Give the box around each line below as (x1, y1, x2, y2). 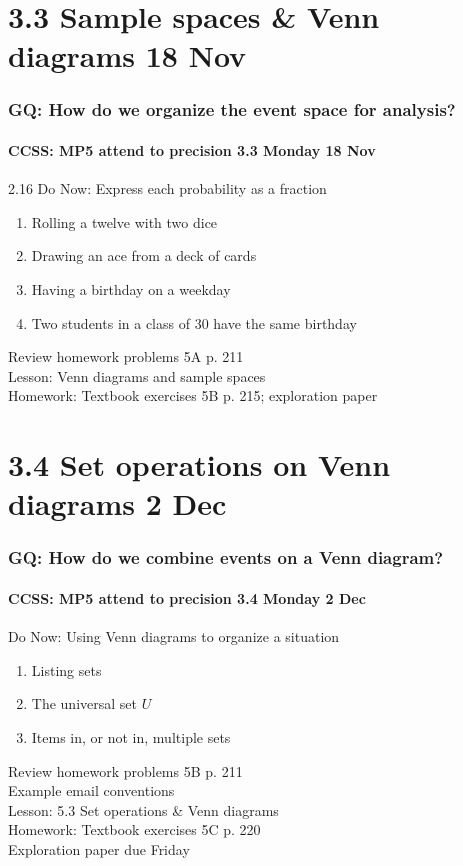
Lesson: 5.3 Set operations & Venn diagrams (8, 799, 279, 820)
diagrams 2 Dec (8, 483, 227, 524)
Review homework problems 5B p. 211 (8, 760, 243, 781)
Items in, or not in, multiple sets (31, 726, 231, 747)
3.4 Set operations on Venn (8, 444, 391, 485)
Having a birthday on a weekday (31, 278, 231, 299)
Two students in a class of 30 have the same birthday (31, 312, 357, 333)
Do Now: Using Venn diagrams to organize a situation (8, 626, 340, 647)
